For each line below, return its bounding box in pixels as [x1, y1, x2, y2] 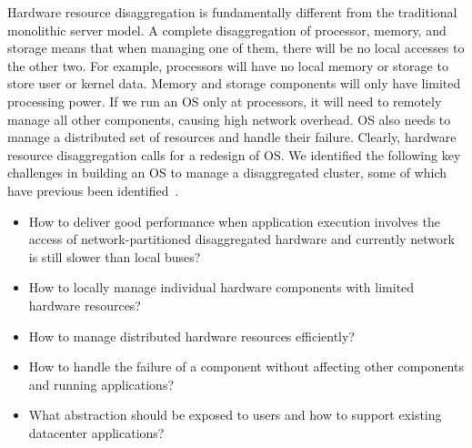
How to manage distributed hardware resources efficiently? [28, 326, 355, 345]
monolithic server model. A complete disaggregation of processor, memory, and [7, 20, 447, 39]
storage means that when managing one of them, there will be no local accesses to [7, 38, 465, 57]
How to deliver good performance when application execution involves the [28, 211, 440, 230]
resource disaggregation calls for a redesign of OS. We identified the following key [7, 145, 461, 164]
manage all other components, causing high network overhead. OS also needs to [7, 109, 451, 128]
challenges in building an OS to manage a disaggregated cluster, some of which [7, 163, 447, 182]
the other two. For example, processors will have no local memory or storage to [7, 56, 448, 75]
